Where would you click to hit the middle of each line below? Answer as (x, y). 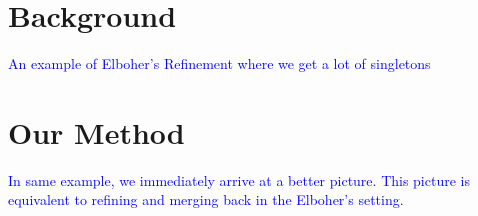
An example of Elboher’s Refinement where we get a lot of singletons (219, 63)
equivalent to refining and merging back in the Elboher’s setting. (206, 199)
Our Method (96, 131)
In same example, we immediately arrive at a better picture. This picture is (239, 179)
